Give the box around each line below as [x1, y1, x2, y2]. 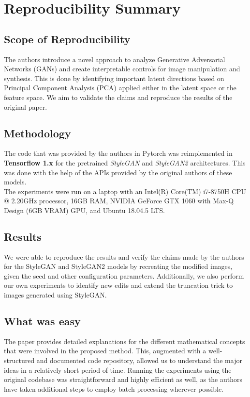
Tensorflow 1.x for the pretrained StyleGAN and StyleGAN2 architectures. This [4, 157, 246, 167]
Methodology [4, 125, 71, 140]
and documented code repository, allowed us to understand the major [36, 355, 242, 365]
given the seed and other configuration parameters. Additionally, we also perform [4, 270, 244, 281]
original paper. [4, 101, 47, 112]
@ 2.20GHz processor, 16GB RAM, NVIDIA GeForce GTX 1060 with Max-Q [4, 196, 234, 206]
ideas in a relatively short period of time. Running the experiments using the [4, 364, 232, 375]
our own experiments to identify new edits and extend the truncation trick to [4, 280, 233, 290]
